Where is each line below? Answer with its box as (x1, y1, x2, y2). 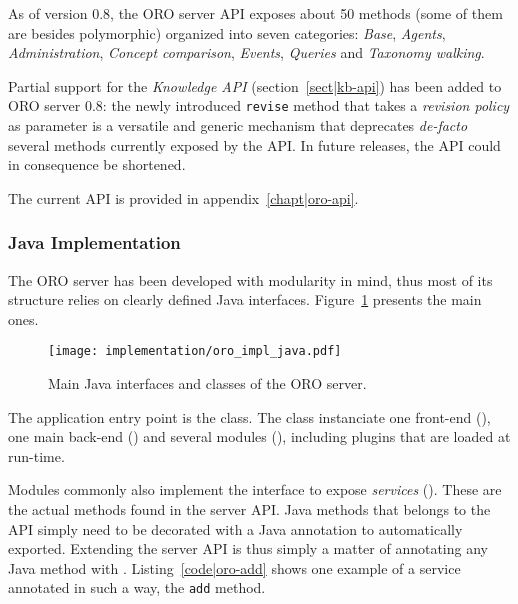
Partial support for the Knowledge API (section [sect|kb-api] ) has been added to (8, 75, 502, 96)
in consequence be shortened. (8, 154, 186, 175)
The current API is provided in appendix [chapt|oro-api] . (8, 187, 359, 208)
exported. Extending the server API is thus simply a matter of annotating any (8, 538, 488, 559)
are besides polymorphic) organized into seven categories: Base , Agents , (8, 22, 446, 43)
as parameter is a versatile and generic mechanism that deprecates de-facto (8, 115, 468, 136)
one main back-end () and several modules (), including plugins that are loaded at (8, 426, 511, 447)
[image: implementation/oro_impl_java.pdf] (48, 344, 342, 359)
